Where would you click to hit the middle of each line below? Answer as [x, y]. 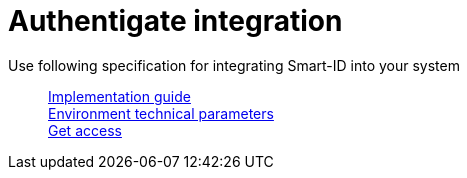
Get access [85, 130]
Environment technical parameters [161, 113]
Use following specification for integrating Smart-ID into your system [234, 65]
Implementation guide [119, 96]
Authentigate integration [175, 21]
